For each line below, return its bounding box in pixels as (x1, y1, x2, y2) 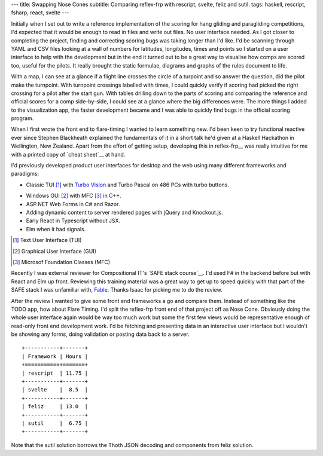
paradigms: (11, 170, 39, 177)
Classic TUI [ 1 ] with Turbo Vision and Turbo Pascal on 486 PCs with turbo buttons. (26, 181, 230, 188)
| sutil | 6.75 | (22, 420, 89, 427)
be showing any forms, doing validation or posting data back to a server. (11, 330, 190, 338)
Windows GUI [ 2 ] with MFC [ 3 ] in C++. (26, 192, 122, 200)
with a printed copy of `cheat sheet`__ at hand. (11, 151, 126, 158)
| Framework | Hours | (22, 353, 89, 360)
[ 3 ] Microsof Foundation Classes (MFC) (13, 258, 111, 265)
